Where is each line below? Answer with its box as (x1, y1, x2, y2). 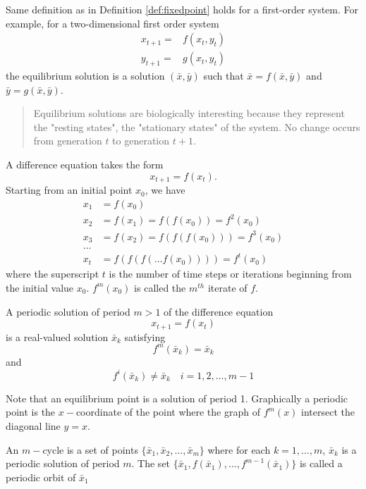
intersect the (301, 404, 355, 419)
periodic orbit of (6, 469, 76, 484)
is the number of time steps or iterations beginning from (109, 266, 352, 281)
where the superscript (6, 266, 99, 281)
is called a (299, 456, 343, 471)
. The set (131, 456, 171, 471)
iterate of (207, 280, 248, 295)
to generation (112, 133, 170, 148)
